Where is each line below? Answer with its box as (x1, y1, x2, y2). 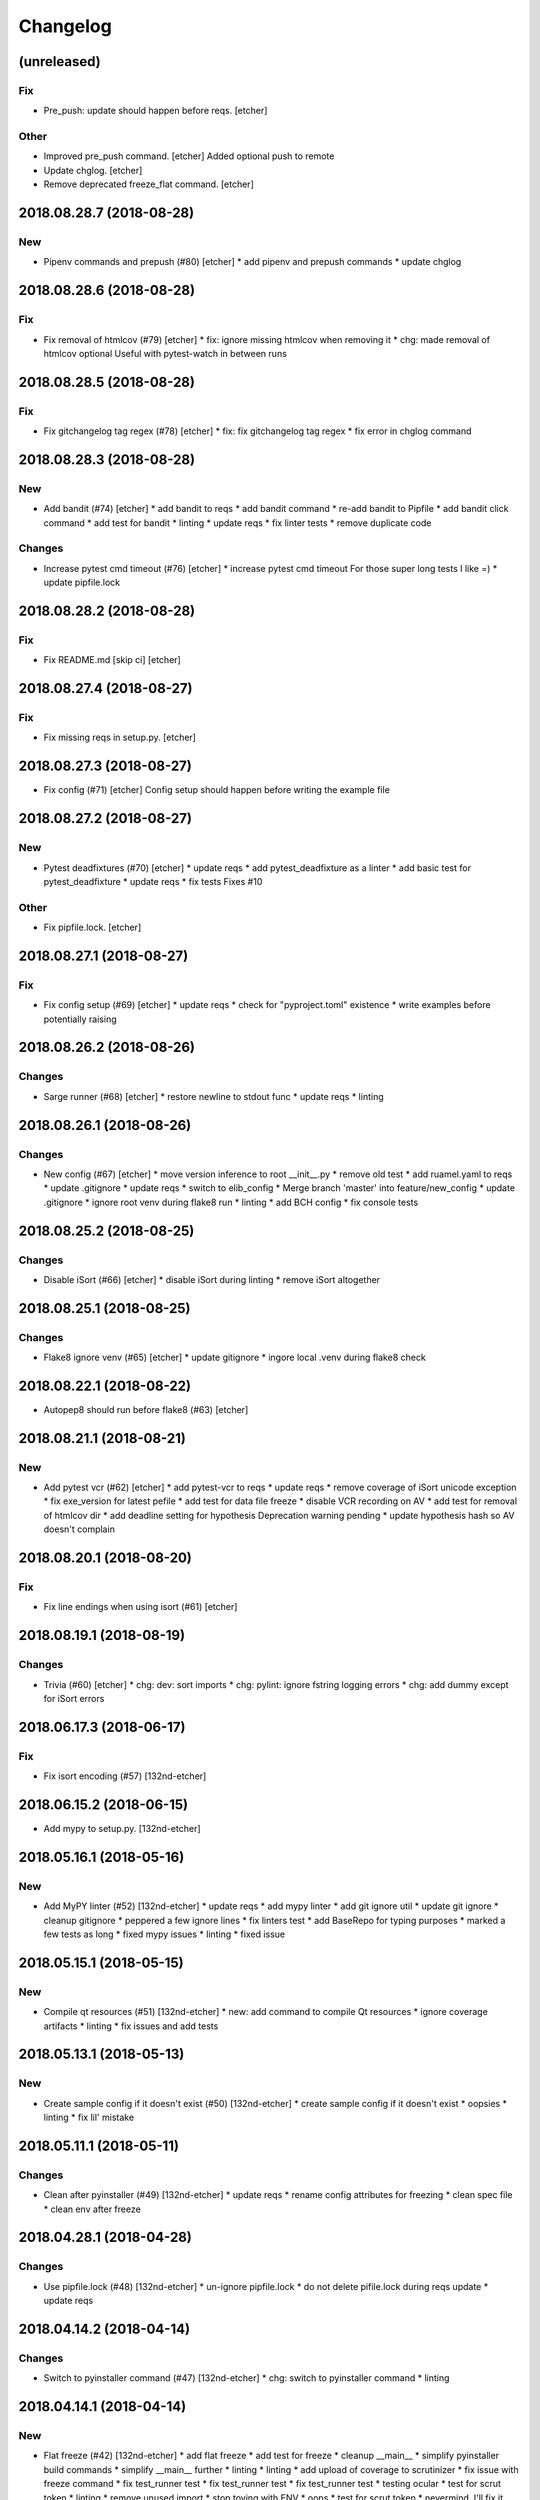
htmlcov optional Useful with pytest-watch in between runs (43, 347, 287, 359)
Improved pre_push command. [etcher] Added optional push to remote (43, 150, 335, 162)
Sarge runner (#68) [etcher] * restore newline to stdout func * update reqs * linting (43, 1090, 384, 1102)
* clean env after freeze (43, 2203, 142, 2215)
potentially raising (43, 1013, 117, 1025)
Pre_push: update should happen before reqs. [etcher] (43, 105, 268, 117)
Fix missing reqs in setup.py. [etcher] (43, 731, 197, 744)
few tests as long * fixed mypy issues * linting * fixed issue (43, 1928, 286, 1940)
